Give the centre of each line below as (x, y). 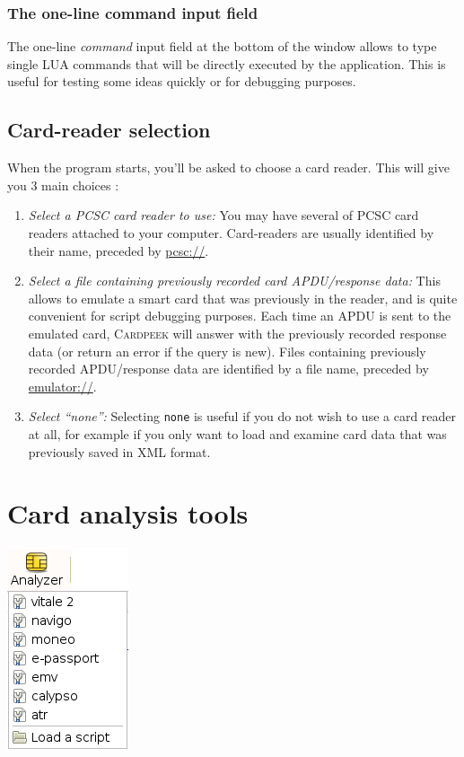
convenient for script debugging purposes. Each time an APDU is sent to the (240, 316)
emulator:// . (62, 386)
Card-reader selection (109, 130)
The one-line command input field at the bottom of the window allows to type (222, 46)
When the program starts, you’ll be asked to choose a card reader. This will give (228, 167)
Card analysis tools (128, 513)
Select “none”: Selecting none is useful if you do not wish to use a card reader (242, 416)
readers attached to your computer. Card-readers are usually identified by (231, 232)
